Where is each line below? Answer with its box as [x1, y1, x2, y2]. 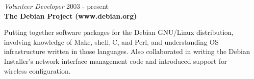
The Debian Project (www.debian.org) [4, 10, 137, 21]
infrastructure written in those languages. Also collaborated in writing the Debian [4, 46, 250, 56]
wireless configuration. [4, 65, 71, 76]
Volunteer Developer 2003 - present [4, 1, 109, 11]
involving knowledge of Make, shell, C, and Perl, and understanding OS [4, 36, 219, 47]
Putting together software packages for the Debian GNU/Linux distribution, [4, 27, 234, 37]
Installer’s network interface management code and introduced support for [4, 55, 227, 66]
